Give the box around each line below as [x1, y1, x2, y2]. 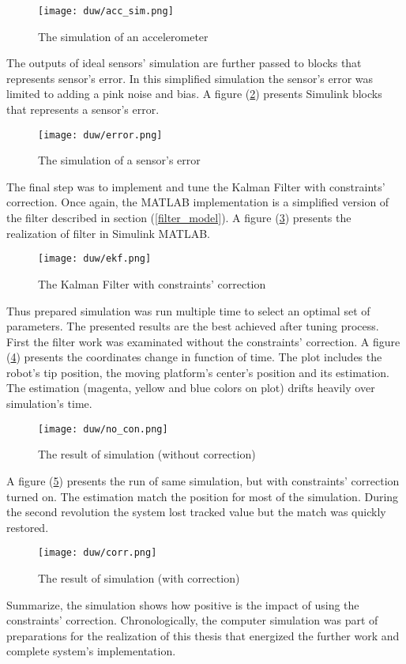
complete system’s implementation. [6, 643, 176, 659]
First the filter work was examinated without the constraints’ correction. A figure [6, 333, 400, 349]
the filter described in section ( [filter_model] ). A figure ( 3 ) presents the [6, 209, 351, 226]
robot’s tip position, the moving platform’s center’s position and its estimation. [6, 364, 389, 380]
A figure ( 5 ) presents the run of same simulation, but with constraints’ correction [6, 472, 400, 489]
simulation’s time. [6, 395, 92, 412]
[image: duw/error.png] [38, 129, 163, 141]
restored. [6, 519, 49, 535]
